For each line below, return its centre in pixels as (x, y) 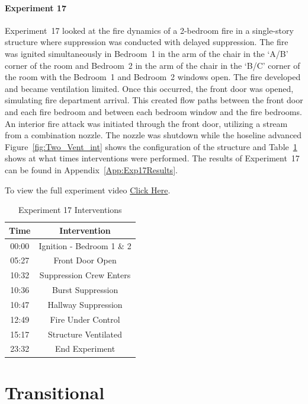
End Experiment (85, 349)
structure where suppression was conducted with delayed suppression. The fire (147, 42)
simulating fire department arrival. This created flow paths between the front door (154, 100)
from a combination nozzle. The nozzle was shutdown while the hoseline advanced (153, 135)
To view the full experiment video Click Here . (88, 190)
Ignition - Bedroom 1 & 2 (85, 245)
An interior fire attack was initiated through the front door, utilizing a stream (146, 123)
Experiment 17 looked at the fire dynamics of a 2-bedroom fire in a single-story (149, 30)
